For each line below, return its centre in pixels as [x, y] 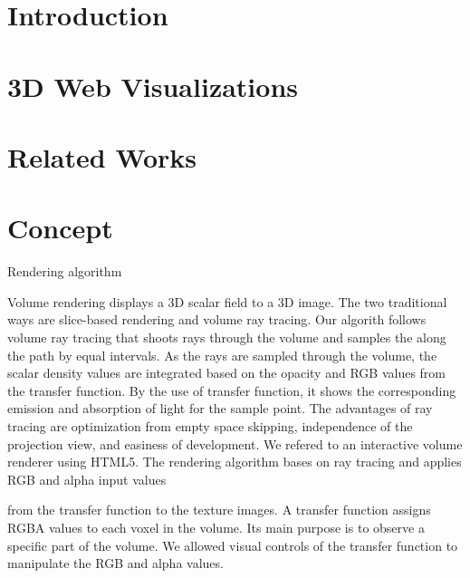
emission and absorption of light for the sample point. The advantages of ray [220, 408]
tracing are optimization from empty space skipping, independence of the [210, 426]
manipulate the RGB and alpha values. [115, 563]
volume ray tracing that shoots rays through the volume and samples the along [227, 337]
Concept [60, 228]
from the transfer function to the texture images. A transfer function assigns [219, 510]
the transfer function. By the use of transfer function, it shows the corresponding [232, 390]
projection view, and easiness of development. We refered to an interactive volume [235, 443]
